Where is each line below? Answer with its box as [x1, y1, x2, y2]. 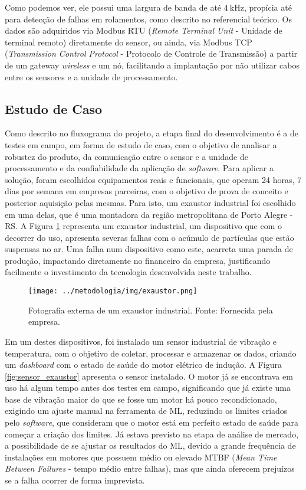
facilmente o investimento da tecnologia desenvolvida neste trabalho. [5, 266, 252, 278]
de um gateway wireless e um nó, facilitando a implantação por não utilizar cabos [5, 58, 300, 71]
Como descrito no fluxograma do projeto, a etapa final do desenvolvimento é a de [5, 127, 299, 139]
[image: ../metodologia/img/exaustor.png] [28, 287, 198, 296]
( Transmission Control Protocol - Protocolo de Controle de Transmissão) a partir [5, 47, 298, 60]
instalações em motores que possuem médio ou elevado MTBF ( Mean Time [5, 450, 277, 463]
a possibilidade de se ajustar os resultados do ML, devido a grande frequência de [5, 439, 296, 452]
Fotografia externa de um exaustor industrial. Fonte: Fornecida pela [28, 303, 273, 316]
